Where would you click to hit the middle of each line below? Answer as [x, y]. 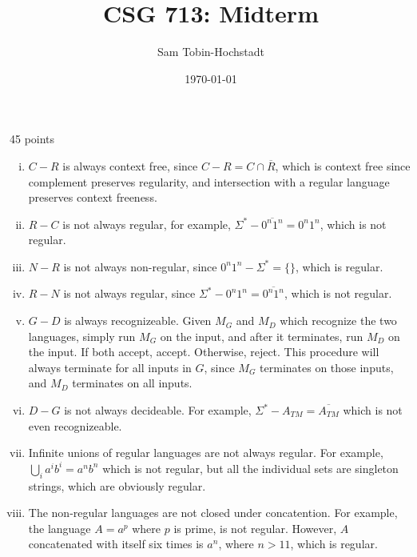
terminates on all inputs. [132, 383]
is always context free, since [130, 165]
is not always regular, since [129, 293]
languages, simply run [82, 336]
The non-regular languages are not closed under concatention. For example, [213, 513]
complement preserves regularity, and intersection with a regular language [209, 181]
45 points [32, 139]
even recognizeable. [75, 425]
